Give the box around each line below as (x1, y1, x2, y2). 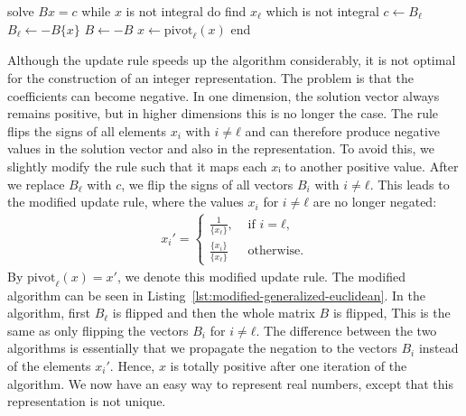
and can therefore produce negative (245, 121, 441, 140)
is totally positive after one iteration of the (170, 356, 407, 374)
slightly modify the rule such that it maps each (7, 156, 267, 175)
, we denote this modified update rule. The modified (116, 266, 405, 285)
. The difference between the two (256, 320, 437, 339)
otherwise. (247, 245, 304, 258)
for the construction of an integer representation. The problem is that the (7, 68, 415, 87)
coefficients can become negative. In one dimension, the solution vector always (7, 86, 440, 105)
